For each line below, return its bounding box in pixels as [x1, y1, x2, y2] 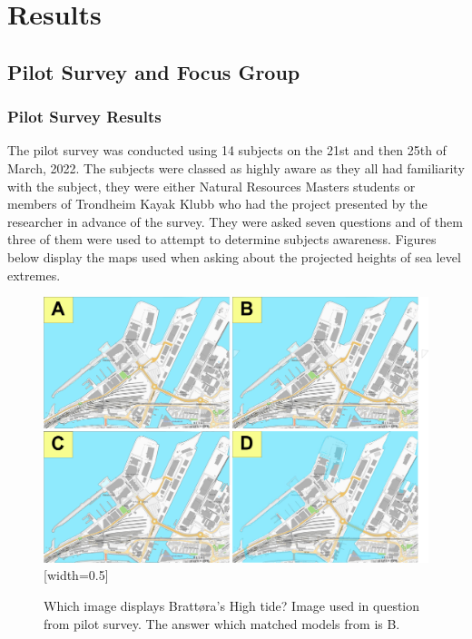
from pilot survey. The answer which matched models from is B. [44, 614, 400, 633]
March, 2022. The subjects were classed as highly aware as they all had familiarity [7, 158, 465, 177]
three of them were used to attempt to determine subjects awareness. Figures [7, 230, 437, 249]
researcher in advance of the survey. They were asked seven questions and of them [7, 211, 463, 231]
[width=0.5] [44, 565, 109, 585]
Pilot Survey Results [7, 105, 162, 128]
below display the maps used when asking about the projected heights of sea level [7, 247, 461, 266]
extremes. [7, 265, 61, 284]
